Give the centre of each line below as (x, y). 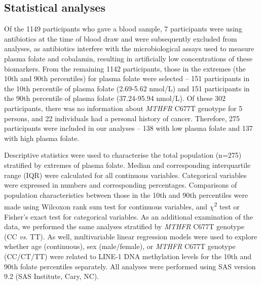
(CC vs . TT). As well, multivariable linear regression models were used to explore (131, 236)
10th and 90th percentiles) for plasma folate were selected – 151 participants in (127, 78)
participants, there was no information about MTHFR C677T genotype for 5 (123, 108)
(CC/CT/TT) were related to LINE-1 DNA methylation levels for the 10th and (128, 256)
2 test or (227, 206)
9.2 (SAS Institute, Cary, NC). (52, 276)
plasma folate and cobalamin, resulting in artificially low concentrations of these (128, 58)
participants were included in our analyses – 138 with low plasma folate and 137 (128, 128)
